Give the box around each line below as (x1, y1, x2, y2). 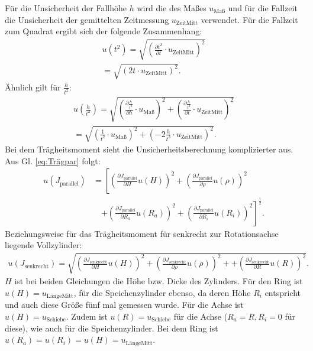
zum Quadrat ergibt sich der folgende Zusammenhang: (5, 25, 202, 37)
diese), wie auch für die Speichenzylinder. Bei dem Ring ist (5, 321, 218, 334)
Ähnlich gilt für (5, 80, 61, 93)
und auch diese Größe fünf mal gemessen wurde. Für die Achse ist (5, 298, 244, 311)
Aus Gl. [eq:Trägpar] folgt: (5, 154, 101, 167)
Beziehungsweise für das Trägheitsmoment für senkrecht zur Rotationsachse (5, 227, 279, 239)
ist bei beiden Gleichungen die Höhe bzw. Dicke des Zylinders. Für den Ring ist (14, 275, 303, 287)
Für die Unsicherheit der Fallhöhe (5, 2, 127, 14)
